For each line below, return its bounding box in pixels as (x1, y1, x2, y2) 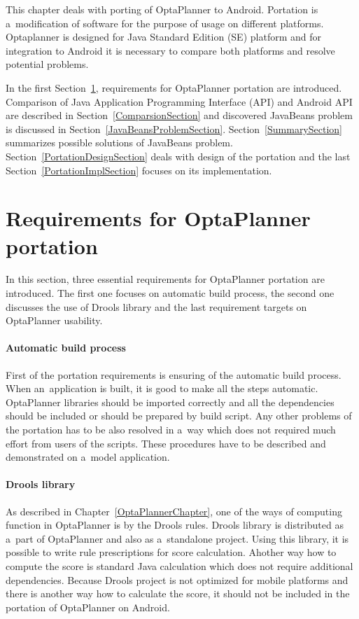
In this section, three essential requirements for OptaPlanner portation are (6, 272, 325, 286)
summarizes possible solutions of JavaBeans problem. (6, 135, 233, 150)
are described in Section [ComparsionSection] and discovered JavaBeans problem (6, 108, 353, 123)
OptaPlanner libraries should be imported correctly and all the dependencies (6, 394, 335, 409)
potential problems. (6, 57, 89, 71)
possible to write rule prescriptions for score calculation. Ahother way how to (6, 545, 337, 559)
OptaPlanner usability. (6, 313, 103, 328)
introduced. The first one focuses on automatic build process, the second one (6, 286, 335, 300)
